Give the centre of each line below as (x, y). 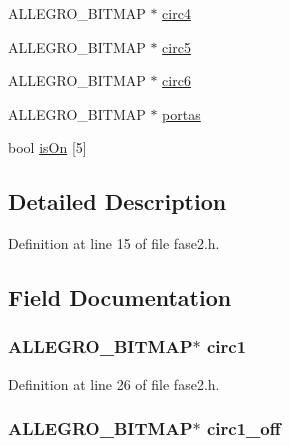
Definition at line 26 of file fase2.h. (114, 383)
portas (181, 113)
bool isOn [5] (47, 147)
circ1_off (243, 428)
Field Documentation (120, 297)
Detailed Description (117, 201)
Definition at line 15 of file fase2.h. (114, 243)
